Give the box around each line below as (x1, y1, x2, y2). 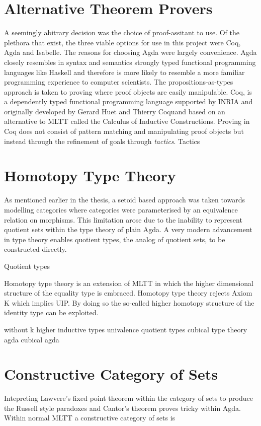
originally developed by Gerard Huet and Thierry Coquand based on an (4, 106, 225, 116)
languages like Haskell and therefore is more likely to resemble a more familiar (4, 66, 245, 77)
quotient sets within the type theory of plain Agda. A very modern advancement (4, 224, 252, 235)
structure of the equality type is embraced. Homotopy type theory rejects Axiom (4, 288, 252, 298)
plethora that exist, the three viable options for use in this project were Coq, (4, 37, 241, 47)
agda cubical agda (4, 334, 59, 344)
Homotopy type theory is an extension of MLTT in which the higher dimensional (4, 277, 253, 288)
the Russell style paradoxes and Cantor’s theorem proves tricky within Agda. (4, 402, 241, 413)
